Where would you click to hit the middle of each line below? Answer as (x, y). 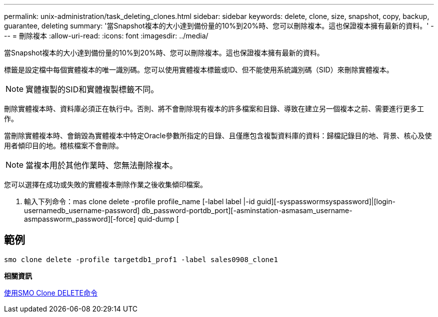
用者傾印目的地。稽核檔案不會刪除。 (63, 146)
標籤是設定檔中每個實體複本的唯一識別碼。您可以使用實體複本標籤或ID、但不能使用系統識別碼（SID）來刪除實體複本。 (199, 70)
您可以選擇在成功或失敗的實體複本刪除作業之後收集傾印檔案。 (105, 184)
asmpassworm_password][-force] (80, 219)
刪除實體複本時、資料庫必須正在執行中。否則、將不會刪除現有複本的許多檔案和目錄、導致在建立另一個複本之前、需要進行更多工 (214, 109)
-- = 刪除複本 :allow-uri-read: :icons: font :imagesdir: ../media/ (106, 36)
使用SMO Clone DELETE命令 (51, 293)
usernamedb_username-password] (82, 210)
